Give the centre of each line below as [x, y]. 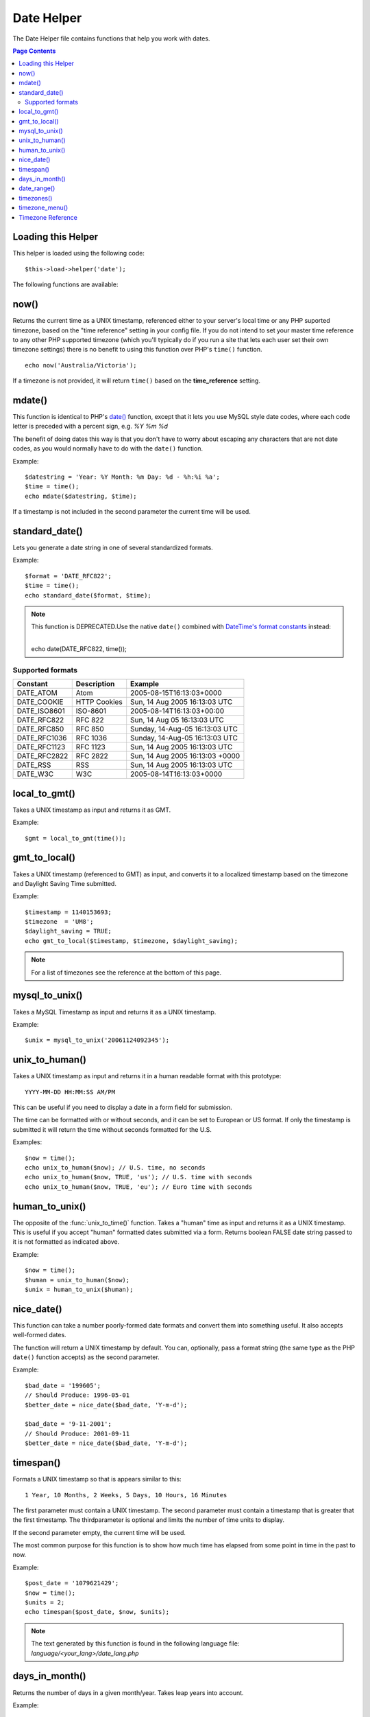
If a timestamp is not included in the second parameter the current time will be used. [132, 512]
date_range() [37, 188]
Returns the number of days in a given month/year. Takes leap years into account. [128, 1692]
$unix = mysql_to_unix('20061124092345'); [97, 1040]
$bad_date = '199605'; [63, 1385]
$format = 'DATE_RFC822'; [69, 576]
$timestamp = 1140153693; [69, 912]
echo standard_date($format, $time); [88, 595]
